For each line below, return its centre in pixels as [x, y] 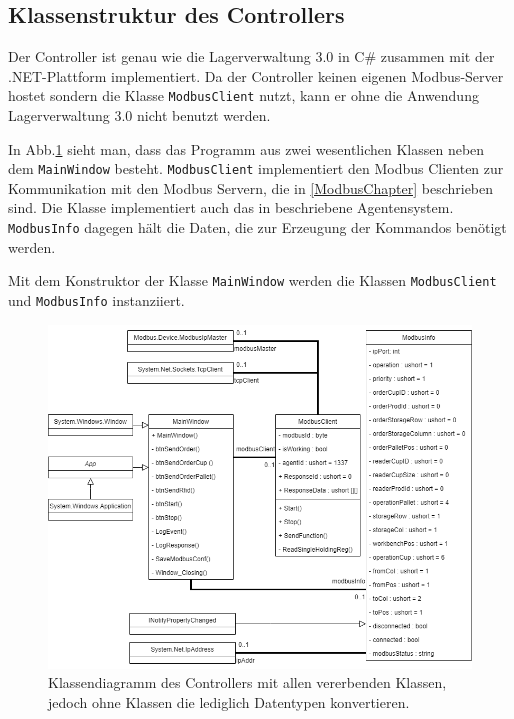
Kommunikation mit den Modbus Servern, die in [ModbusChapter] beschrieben [251, 187]
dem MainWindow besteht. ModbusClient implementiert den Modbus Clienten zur [256, 168]
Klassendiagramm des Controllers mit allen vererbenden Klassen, [247, 682]
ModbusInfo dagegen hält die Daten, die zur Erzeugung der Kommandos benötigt [257, 227]
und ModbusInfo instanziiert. [96, 299]
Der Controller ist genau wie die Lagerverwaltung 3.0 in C [186, 56]
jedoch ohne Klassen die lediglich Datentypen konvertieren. [229, 701]
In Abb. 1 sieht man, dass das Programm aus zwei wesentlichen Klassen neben [246, 148]
